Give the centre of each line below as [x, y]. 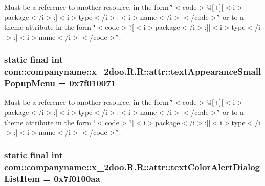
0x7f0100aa [77, 178]
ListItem [22, 178]
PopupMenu [30, 83]
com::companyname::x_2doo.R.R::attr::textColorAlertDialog [132, 166]
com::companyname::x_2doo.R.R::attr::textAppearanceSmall [133, 71]
